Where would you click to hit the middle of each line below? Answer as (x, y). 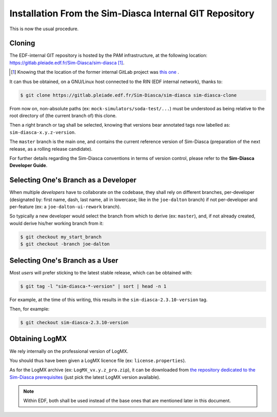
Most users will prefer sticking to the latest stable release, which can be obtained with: (101, 272)
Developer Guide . (28, 165)
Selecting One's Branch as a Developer (73, 180)
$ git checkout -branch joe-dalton (65, 244)
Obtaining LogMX (38, 339)
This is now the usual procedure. (44, 29)
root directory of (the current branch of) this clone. (63, 115)
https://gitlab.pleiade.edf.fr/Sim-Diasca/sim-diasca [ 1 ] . (67, 63)
